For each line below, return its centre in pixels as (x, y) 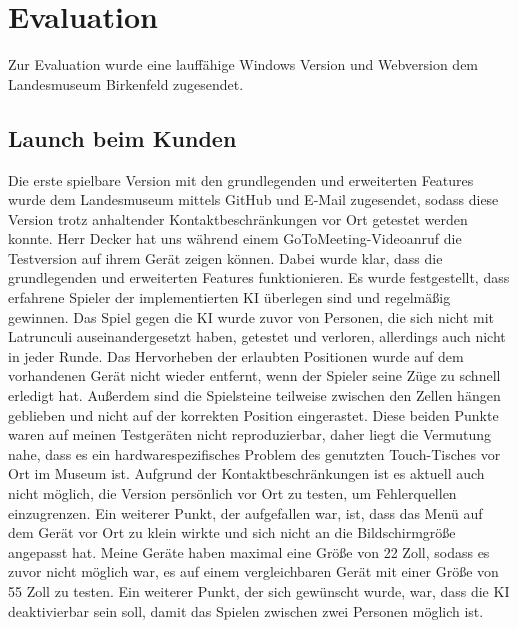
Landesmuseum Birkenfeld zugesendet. (126, 83)
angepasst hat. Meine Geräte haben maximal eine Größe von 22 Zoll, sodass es (249, 551)
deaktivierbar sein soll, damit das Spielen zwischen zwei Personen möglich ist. (246, 610)
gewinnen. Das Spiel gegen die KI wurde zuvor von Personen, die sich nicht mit (251, 316)
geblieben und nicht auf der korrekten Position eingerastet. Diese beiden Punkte (253, 414)
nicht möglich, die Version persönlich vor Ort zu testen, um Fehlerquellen (232, 493)
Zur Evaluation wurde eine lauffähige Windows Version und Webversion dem (243, 64)
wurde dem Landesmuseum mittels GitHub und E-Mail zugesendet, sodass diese (253, 199)
